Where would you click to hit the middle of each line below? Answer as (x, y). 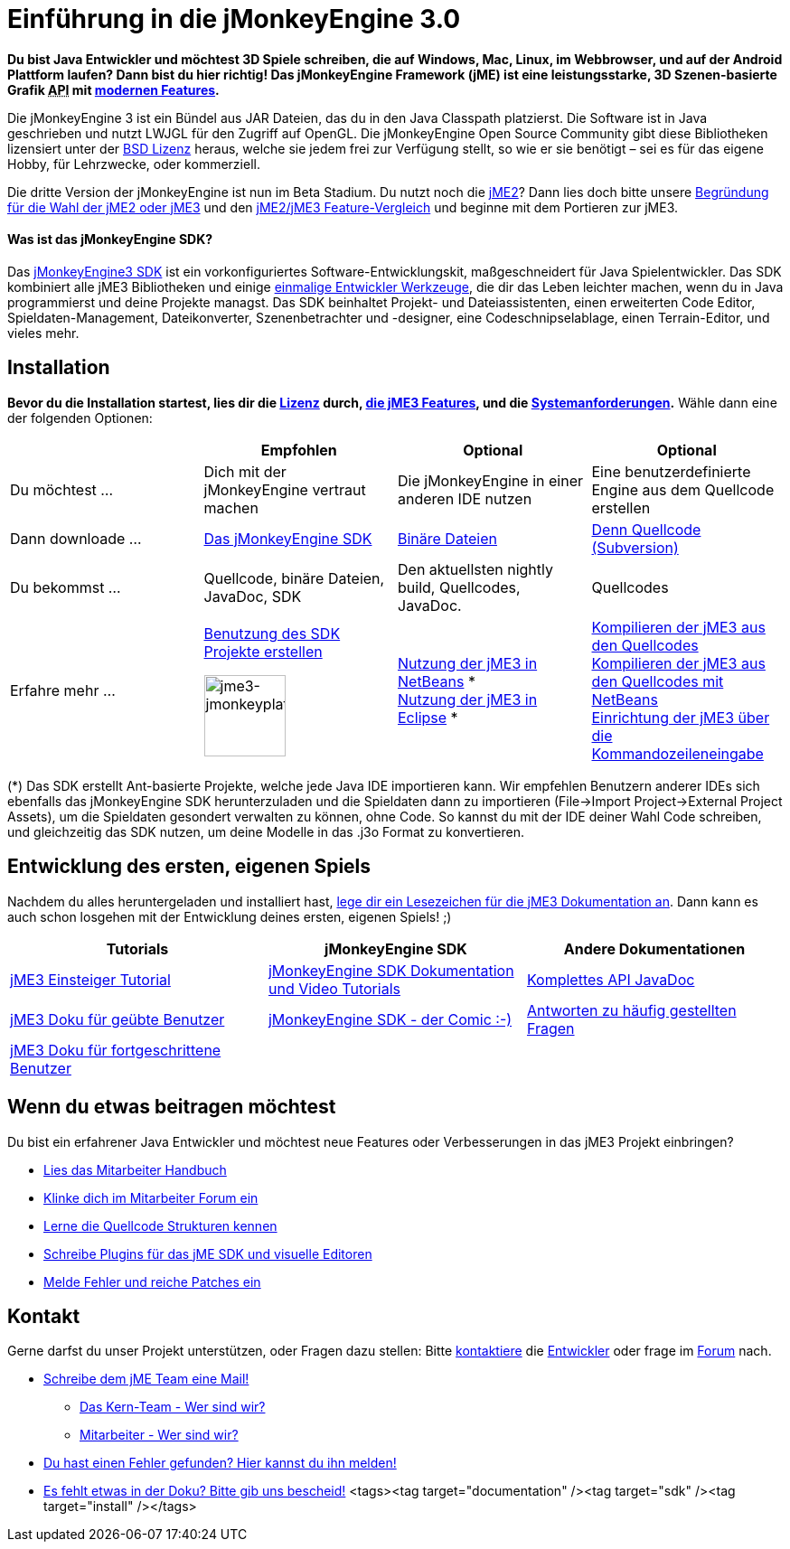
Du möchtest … (62, 489)
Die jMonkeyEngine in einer (491, 480)
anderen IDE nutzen (465, 498)
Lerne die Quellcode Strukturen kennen (160, 1225)
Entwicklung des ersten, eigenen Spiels (189, 867)
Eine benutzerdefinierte (671, 471)
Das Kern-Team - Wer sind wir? (173, 1407)
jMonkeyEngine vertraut (285, 489)
